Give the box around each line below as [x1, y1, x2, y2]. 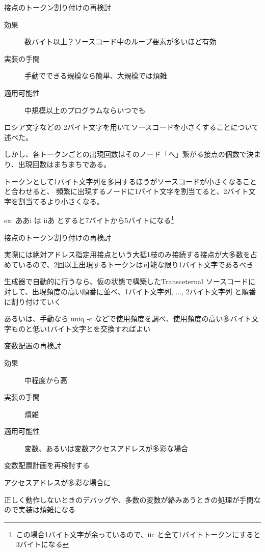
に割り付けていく [4, 296, 61, 307]
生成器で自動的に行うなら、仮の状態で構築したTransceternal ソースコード [4, 276, 248, 287]
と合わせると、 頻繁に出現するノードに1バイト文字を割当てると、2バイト [4, 186, 249, 197]
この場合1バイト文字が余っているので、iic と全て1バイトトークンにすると [16, 529, 261, 539]
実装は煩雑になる [18, 504, 75, 515]
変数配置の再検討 [4, 340, 61, 351]
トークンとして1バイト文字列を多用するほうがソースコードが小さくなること [4, 176, 257, 186]
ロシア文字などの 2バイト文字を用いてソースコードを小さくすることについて [4, 122, 259, 132]
